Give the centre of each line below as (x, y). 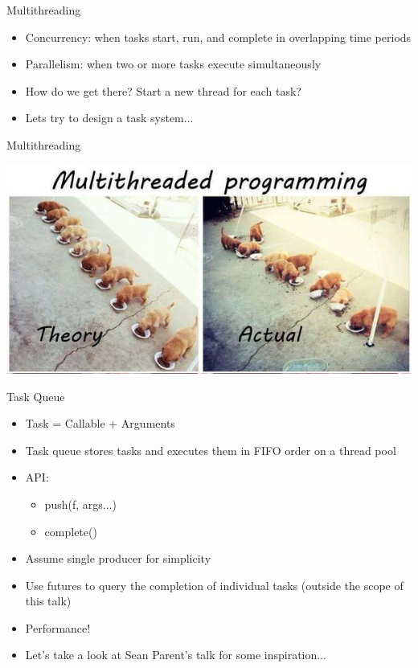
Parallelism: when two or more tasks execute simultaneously (173, 64)
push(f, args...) (80, 504)
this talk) (48, 601)
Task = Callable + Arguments (100, 423)
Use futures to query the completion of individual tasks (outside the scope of (214, 585)
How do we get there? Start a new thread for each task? (163, 90)
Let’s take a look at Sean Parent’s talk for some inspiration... (176, 655)
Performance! (58, 627)
